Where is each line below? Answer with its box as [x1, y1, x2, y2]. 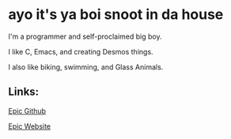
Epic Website [8, 121, 51, 131]
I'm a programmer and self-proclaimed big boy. [8, 32, 162, 41]
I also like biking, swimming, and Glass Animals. [8, 62, 164, 72]
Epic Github [8, 106, 46, 115]
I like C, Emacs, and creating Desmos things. [8, 47, 153, 56]
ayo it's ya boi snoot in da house [8, 6, 224, 24]
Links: [8, 85, 40, 99]
